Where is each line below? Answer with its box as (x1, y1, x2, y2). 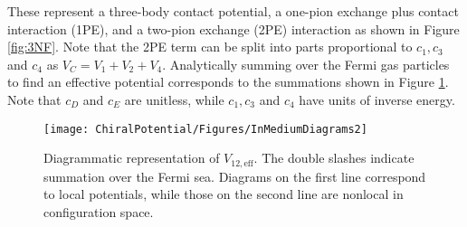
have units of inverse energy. (299, 90, 455, 109)
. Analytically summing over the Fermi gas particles (162, 54, 450, 73)
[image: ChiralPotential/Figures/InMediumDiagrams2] (43, 122, 367, 136)
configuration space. (43, 202, 154, 221)
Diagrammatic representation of (43, 148, 220, 167)
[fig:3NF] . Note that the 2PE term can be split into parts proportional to (7, 37, 413, 56)
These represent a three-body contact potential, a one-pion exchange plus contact (7, 2, 459, 20)
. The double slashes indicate (253, 148, 415, 167)
